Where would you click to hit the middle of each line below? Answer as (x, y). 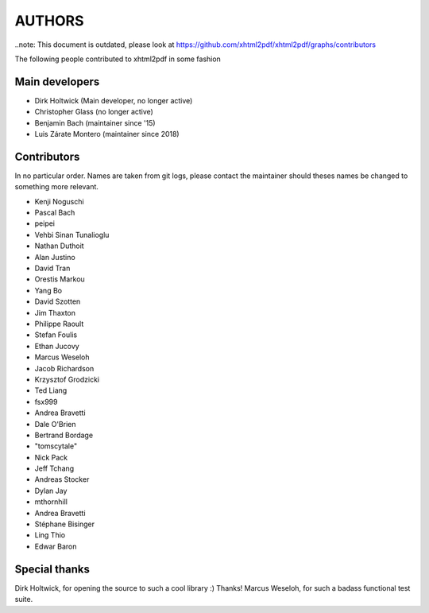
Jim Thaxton (55, 312)
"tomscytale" (56, 446)
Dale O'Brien (55, 424)
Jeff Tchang (54, 468)
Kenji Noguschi (59, 201)
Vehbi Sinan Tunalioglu (72, 235)
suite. (24, 599)
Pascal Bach (55, 213)
